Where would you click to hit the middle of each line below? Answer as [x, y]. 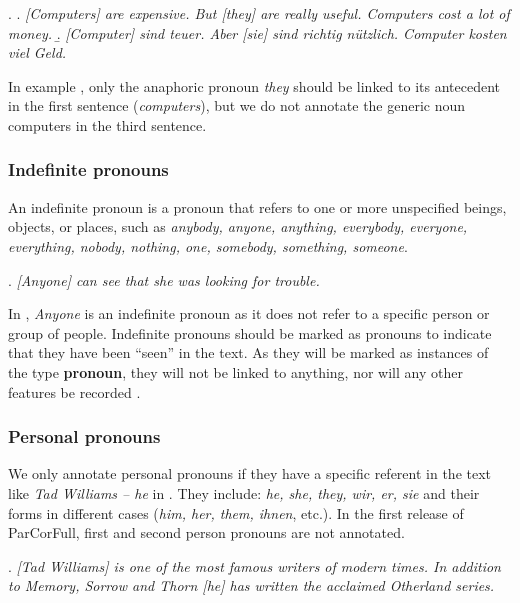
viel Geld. [37, 52]
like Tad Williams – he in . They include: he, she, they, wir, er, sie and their [244, 492]
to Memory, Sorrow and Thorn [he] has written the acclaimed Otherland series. [251, 585]
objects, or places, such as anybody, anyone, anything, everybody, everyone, [238, 226]
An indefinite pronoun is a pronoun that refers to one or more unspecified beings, [257, 206]
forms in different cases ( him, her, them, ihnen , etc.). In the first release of [236, 512]
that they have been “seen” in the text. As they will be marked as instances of [248, 352]
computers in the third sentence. [107, 124]
